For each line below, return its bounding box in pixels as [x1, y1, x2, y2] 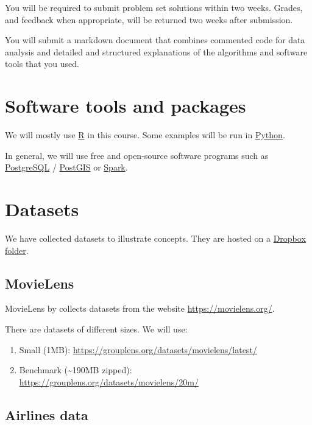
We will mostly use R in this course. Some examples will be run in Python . [5, 128, 285, 141]
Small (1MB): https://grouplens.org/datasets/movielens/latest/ [19, 343, 257, 356]
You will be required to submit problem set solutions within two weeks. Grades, [5, 1, 303, 13]
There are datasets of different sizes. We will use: [5, 322, 188, 335]
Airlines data [5, 405, 88, 424]
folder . [5, 244, 29, 256]
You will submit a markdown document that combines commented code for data [5, 33, 305, 46]
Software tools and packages [5, 93, 246, 118]
